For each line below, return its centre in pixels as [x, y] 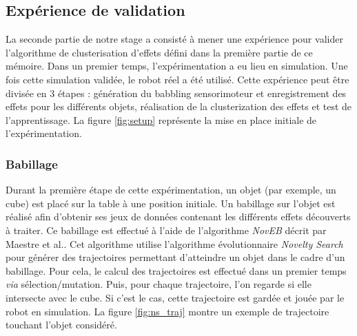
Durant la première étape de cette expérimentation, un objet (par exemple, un [171, 190]
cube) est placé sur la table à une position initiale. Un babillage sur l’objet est [171, 203]
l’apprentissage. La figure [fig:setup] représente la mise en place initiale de [161, 119]
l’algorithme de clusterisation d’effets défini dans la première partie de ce [159, 52]
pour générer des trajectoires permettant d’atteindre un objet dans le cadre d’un [175, 257]
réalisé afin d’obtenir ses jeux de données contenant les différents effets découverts [178, 217]
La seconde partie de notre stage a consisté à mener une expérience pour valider [174, 39]
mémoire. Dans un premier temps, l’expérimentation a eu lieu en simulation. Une [177, 66]
